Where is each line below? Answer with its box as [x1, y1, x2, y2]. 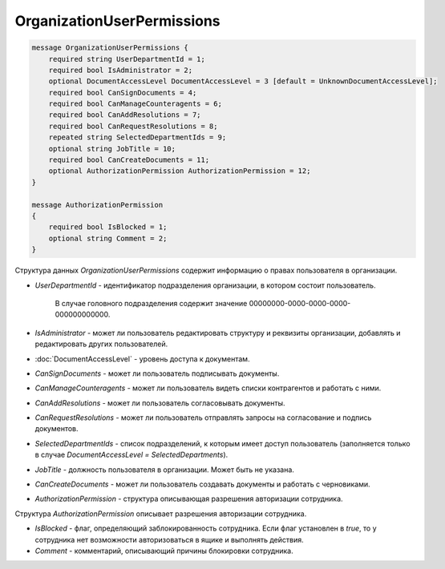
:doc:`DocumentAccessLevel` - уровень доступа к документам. [34, 353, 250, 364]
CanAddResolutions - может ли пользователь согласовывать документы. [34, 397, 285, 408]
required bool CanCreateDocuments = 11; [48, 155, 210, 164]
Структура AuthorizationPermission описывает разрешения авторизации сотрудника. [14, 509, 307, 519]
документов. [34, 424, 79, 434]
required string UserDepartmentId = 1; [48, 54, 206, 63]
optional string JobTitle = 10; [48, 144, 176, 153]
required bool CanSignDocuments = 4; [48, 88, 197, 97]
